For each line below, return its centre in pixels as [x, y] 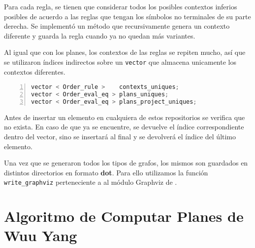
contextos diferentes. [35, 71]
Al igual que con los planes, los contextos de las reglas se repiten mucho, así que [125, 52]
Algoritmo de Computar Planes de [124, 216]
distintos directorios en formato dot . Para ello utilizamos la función [106, 172]
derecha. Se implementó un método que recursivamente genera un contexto [117, 26]
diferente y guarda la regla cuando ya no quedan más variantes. [100, 35]
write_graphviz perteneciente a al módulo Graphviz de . [91, 182]
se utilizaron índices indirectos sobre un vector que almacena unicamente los [120, 62]
